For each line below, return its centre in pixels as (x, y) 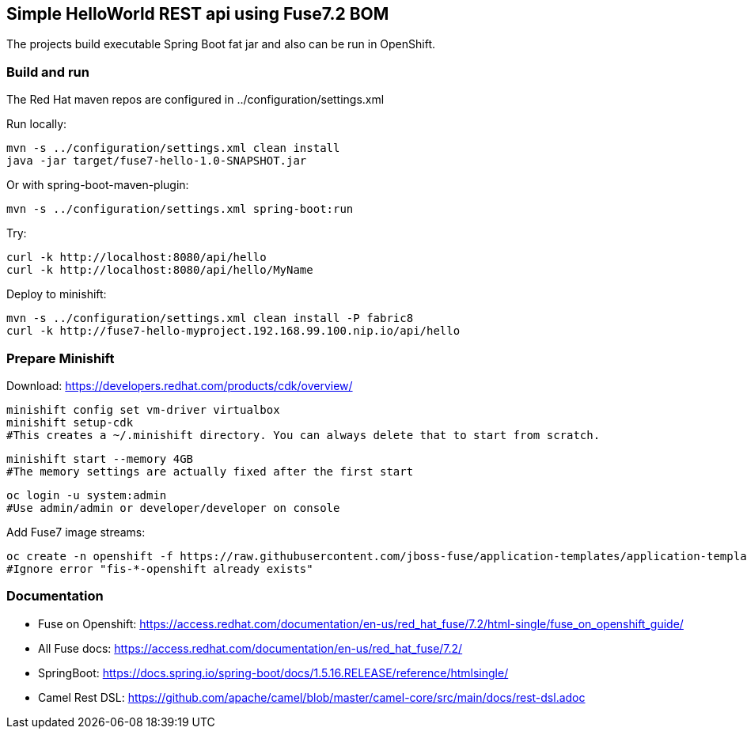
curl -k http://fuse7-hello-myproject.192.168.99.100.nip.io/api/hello (233, 331)
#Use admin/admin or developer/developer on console (173, 508)
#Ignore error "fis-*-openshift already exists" (160, 568)
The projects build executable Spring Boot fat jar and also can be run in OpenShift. (221, 44)
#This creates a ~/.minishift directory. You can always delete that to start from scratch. (303, 435)
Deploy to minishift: (57, 294)
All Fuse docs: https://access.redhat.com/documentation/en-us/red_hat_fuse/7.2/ (250, 648)
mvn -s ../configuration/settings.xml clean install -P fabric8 (210, 318)
